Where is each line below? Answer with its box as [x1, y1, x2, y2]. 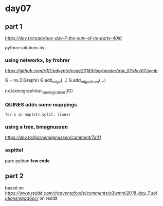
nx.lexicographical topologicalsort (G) [5, 88, 73, 95]
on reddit [39, 195, 58, 201]
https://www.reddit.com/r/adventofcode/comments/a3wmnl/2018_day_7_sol [5, 190, 157, 196]
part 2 [5, 172, 24, 180]
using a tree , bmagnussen [5, 124, 68, 131]
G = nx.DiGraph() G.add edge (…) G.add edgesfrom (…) [5, 77, 106, 84]
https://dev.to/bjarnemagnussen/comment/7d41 [5, 134, 101, 140]
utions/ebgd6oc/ [5, 195, 39, 201]
